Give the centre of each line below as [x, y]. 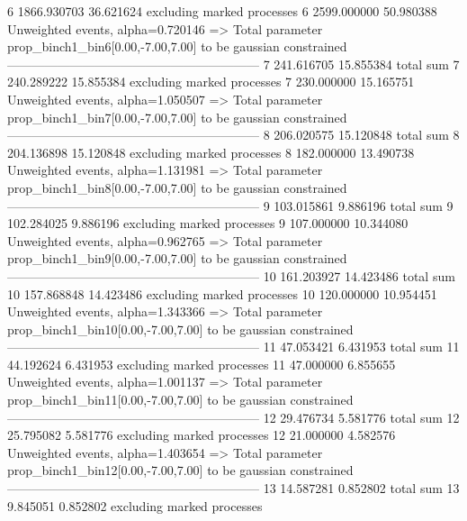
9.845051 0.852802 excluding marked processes [135, 505]
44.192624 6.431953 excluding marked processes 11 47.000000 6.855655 [202, 364]
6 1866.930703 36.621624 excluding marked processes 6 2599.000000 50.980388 [222, 11]
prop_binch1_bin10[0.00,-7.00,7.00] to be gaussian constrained [180, 329]
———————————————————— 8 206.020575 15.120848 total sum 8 [233, 135]
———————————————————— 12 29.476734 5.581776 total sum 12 [233, 417]
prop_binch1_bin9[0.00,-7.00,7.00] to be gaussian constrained [177, 258]
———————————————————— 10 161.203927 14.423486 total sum [231, 275]
